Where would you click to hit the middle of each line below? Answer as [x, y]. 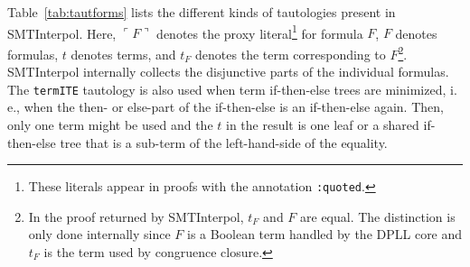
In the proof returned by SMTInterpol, [136, 216]
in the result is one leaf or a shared [323, 124]
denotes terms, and [123, 54]
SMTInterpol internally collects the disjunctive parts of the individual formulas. [228, 72]
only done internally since [99, 234]
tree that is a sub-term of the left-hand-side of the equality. [224, 142]
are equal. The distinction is [378, 216]
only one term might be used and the [110, 124]
